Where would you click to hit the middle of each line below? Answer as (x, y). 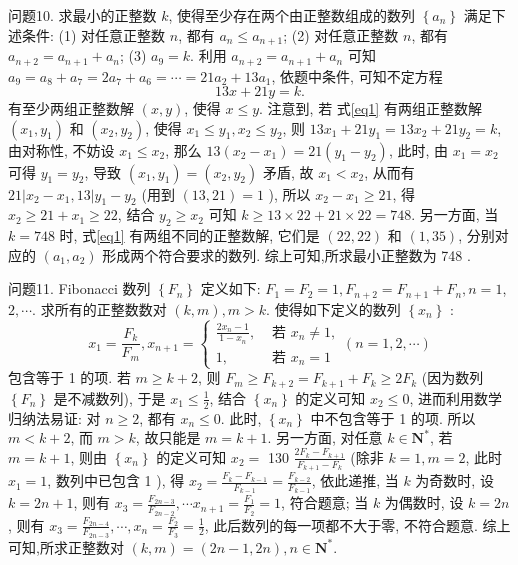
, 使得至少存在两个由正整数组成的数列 (292, 15)
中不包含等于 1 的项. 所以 (393, 417)
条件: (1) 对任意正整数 (93, 34)
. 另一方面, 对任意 (325, 437)
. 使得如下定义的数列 (333, 308)
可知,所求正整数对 (66, 546)
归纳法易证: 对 (54, 417)
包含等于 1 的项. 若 (69, 377)
